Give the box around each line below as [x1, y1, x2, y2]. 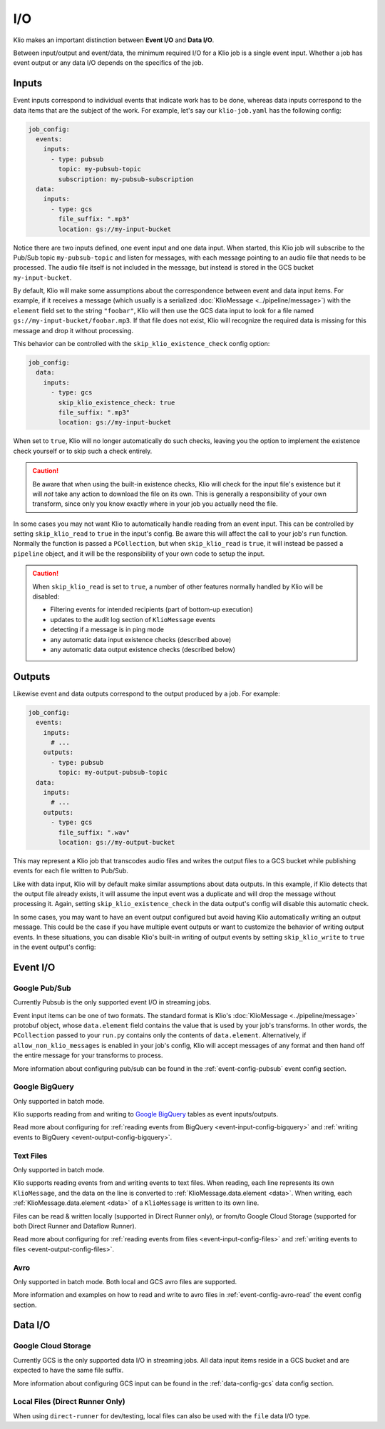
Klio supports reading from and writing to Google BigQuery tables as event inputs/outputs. [13, 1110, 279, 1119]
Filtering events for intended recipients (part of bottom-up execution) [50, 605, 253, 614]
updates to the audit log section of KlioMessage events [50, 615, 215, 624]
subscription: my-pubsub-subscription [58, 175, 194, 183]
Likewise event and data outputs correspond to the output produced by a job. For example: [13, 689, 281, 698]
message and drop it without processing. [13, 326, 133, 335]
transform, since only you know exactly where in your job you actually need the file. [32, 499, 278, 508]
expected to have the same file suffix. [13, 1366, 124, 1375]
